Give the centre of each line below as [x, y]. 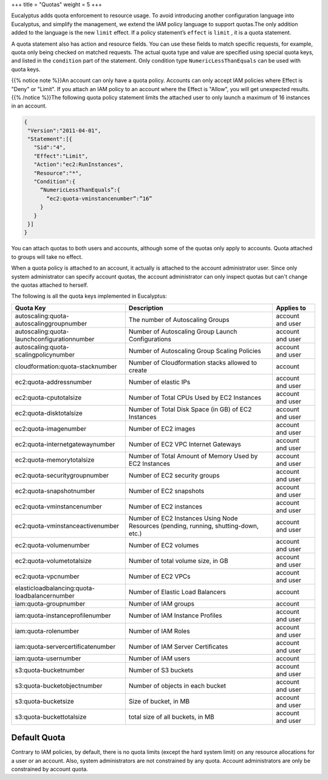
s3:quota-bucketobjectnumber [59, 685]
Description [146, 308]
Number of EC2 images [162, 428]
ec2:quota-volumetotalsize [53, 561]
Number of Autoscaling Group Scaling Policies [195, 351]
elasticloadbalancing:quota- [55, 588]
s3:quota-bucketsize [44, 701]
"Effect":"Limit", [61, 156]
